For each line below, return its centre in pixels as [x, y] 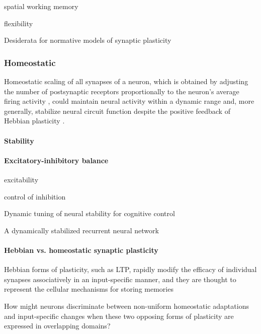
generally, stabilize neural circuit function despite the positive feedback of [117, 111]
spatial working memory [41, 6]
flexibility [19, 23]
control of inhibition [35, 196]
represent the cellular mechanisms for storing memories [89, 289]
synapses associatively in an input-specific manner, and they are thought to [120, 279]
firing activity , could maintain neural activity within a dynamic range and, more [129, 101]
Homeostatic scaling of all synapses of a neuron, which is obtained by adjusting [126, 81]
